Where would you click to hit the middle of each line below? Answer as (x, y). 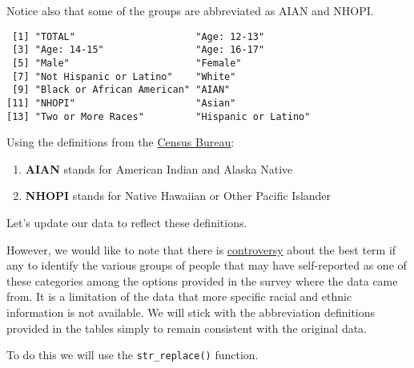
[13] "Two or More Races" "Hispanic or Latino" (159, 116)
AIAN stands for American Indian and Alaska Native (159, 168)
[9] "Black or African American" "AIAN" (121, 90)
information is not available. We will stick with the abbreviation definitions (191, 312)
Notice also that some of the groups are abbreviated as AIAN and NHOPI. (190, 10)
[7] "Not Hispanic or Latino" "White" (124, 76)
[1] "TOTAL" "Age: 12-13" (139, 36)
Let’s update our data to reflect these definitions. (127, 222)
